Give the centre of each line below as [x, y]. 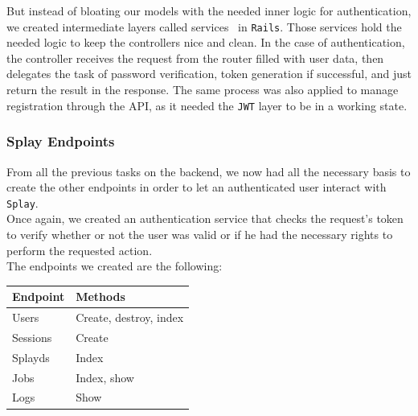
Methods [100, 297]
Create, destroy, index [130, 317]
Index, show [105, 377]
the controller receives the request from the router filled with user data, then [195, 58]
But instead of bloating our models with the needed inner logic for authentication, [209, 10]
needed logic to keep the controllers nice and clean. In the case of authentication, [206, 42]
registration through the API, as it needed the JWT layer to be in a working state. [207, 105]
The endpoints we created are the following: [115, 266]
